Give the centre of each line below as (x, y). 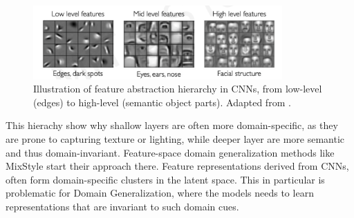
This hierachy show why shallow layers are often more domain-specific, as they (172, 125)
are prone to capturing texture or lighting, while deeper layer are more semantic (175, 139)
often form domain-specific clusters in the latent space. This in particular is (165, 179)
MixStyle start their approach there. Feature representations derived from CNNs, (177, 166)
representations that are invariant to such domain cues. (122, 206)
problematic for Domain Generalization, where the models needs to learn (160, 193)
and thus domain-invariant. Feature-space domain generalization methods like (170, 152)
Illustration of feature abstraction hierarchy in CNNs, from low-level (178, 89)
